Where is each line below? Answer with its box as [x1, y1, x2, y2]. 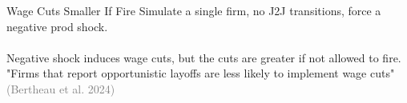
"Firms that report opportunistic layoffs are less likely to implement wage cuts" [6, 65, 395, 81]
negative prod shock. [6, 18, 108, 34]
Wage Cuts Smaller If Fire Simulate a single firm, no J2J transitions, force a [6, 2, 381, 18]
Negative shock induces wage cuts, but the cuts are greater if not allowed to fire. [6, 49, 401, 65]
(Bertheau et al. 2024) [6, 80, 115, 97]
